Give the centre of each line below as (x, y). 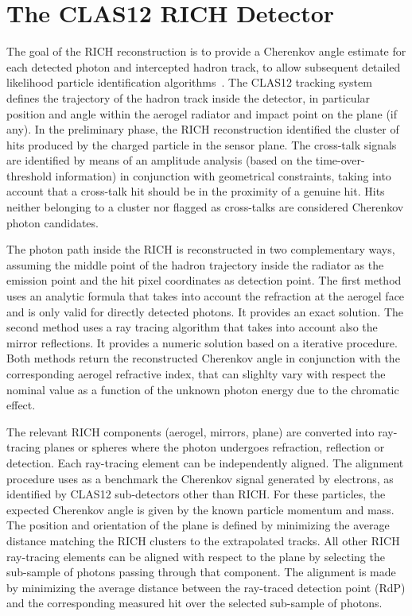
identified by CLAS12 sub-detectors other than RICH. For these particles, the (196, 494)
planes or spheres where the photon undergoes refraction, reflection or (214, 447)
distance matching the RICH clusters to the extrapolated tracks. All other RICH (203, 540)
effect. (21, 405)
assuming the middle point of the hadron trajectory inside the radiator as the (195, 264)
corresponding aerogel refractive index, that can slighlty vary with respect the (196, 374)
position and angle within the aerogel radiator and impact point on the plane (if (202, 113)
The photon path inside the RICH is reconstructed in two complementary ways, (201, 249)
